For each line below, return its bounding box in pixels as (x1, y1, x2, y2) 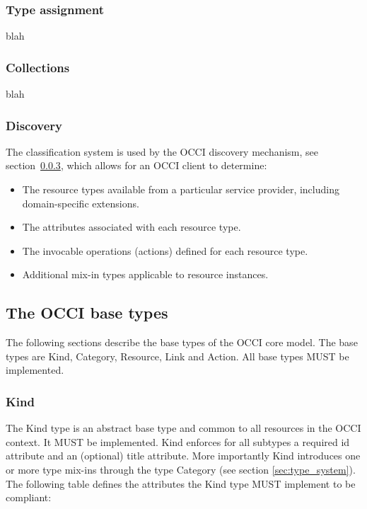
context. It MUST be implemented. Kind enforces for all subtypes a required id (6, 434, 350, 449)
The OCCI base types (6, 302, 168, 324)
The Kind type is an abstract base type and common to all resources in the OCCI (6, 421, 361, 435)
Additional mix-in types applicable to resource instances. (22, 267, 269, 282)
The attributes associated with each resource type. (22, 219, 241, 234)
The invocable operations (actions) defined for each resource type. (22, 243, 308, 258)
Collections (6, 58, 70, 76)
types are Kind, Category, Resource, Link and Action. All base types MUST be (6, 348, 349, 363)
